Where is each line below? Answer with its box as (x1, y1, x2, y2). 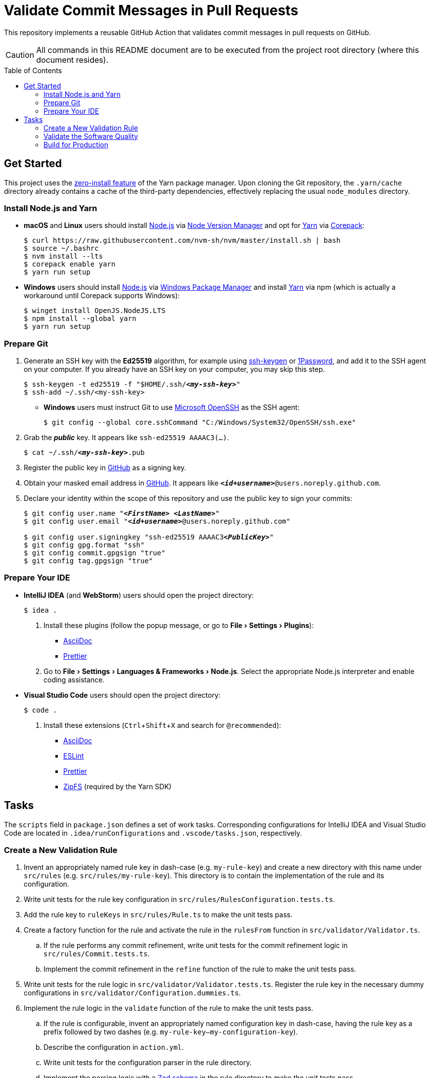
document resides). (36, 54, 109, 65)
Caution (5, 49, 35, 60)
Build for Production (43, 140, 108, 149)
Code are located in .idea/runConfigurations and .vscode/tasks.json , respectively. (4, 828, 302, 837)
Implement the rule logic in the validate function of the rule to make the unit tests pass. (24, 1004, 313, 1013)
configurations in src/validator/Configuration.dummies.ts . (24, 988, 241, 997)
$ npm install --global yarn (24, 314, 136, 323)
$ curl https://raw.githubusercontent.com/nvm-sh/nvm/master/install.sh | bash (24, 236, 341, 245)
